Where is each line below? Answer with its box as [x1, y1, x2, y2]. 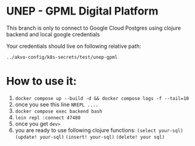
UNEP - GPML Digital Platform [6, 4, 159, 18]
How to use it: [6, 75, 77, 88]
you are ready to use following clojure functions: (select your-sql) [15, 126, 183, 134]
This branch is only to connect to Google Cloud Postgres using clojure [6, 24, 181, 32]
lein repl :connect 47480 [15, 114, 81, 121]
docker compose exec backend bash [15, 108, 102, 114]
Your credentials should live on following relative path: [6, 42, 141, 50]
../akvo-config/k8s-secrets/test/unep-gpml [6, 54, 118, 60]
